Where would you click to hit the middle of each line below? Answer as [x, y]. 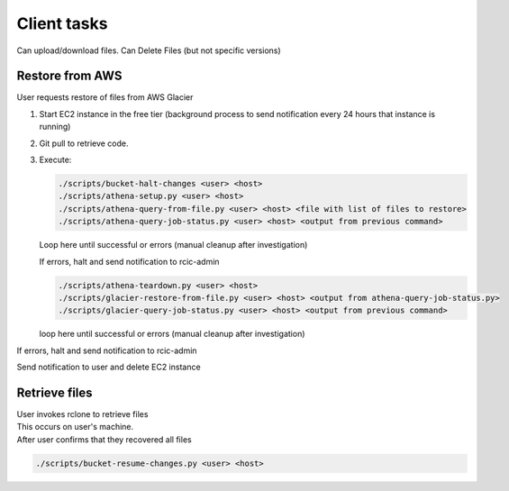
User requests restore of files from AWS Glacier [105, 97]
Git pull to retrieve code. [84, 143]
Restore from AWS [69, 76]
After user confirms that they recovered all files [105, 439]
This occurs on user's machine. [75, 427]
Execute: [55, 160]
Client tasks [62, 23]
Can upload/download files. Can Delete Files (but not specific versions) [149, 50]
